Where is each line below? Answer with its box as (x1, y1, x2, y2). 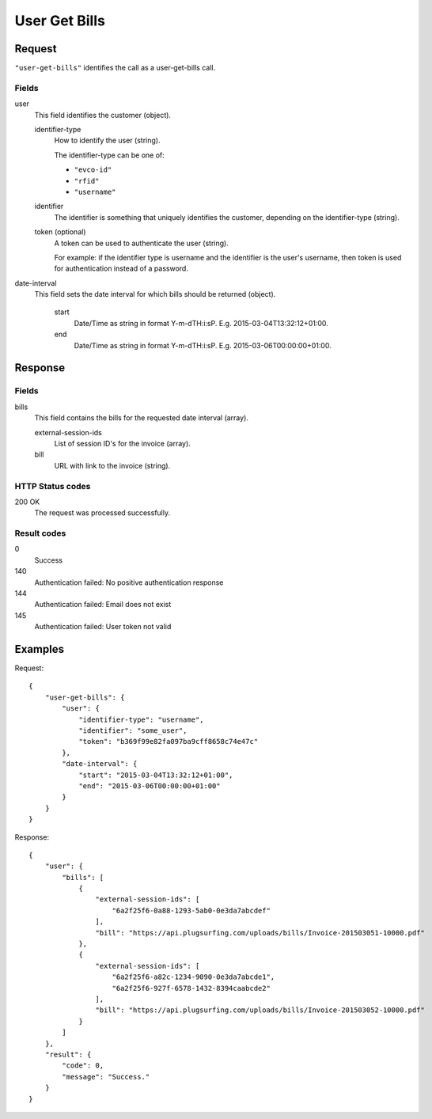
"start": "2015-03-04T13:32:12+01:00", (78, 770, 233, 780)
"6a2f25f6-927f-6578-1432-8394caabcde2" (112, 984, 271, 992)
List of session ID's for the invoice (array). (54, 438, 191, 448)
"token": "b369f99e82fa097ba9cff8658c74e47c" (78, 737, 259, 746)
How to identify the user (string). (54, 135, 161, 146)
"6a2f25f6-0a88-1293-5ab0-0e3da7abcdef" (112, 906, 271, 915)
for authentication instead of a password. (54, 264, 189, 273)
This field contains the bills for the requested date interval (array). (34, 413, 249, 423)
